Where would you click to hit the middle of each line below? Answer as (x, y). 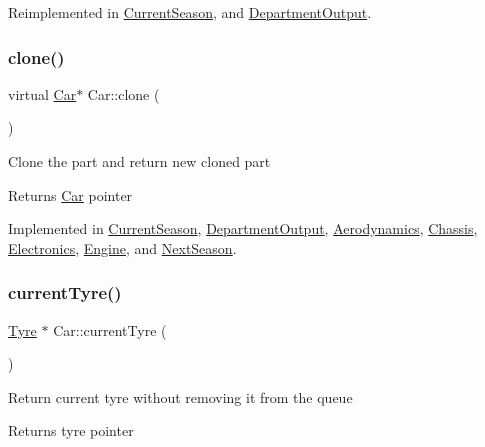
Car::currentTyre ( (110, 329)
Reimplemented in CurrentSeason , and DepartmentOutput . (190, 12)
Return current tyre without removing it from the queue (180, 396)
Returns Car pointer (70, 194)
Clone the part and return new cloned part (139, 161)
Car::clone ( (123, 93)
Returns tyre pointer (71, 430)
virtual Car (42, 93)
